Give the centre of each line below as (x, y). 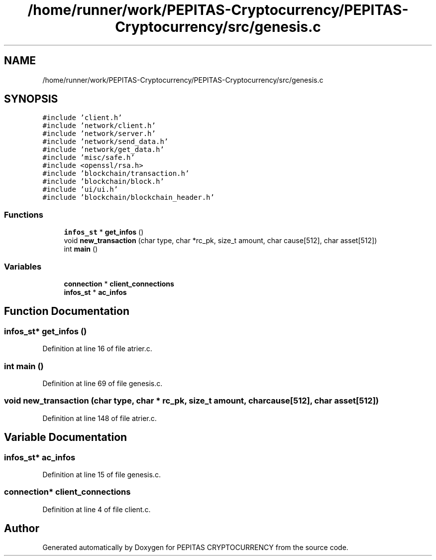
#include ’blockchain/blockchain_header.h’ (128, 198)
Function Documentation (67, 311)
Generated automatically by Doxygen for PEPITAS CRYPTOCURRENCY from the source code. (195, 548)
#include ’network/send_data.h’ (106, 142)
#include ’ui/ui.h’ (80, 190)
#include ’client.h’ (82, 118)
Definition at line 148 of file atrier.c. (100, 418)
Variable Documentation (66, 437)
